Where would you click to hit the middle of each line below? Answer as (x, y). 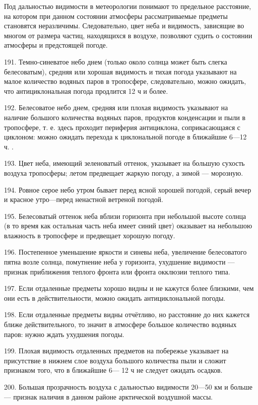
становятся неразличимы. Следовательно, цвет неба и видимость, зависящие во (124, 26)
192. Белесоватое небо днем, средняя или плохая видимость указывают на (116, 107)
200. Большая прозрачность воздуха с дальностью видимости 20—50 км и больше (128, 387)
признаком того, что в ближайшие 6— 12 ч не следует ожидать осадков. (113, 370)
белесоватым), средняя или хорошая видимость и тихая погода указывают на (120, 71)
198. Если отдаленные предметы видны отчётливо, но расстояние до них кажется (127, 314)
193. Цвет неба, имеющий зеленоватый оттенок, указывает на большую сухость (125, 163)
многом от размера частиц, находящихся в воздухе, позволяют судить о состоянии (128, 35)
